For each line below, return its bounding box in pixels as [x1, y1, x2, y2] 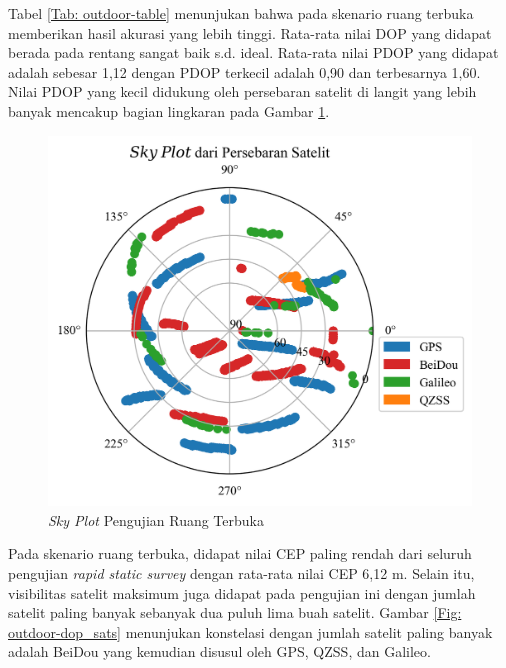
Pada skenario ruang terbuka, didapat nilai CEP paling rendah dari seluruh [8, 543, 472, 564]
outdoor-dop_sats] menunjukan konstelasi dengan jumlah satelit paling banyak [8, 621, 493, 642]
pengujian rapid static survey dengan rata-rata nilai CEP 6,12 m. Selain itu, [8, 562, 475, 583]
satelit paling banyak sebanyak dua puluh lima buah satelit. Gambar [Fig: [8, 602, 462, 623]
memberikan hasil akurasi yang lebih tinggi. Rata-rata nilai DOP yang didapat [8, 22, 492, 43]
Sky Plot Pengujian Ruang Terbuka [48, 509, 264, 530]
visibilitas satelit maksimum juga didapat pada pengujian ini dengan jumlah [8, 582, 476, 603]
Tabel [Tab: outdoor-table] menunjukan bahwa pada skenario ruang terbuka [8, 3, 474, 23]
